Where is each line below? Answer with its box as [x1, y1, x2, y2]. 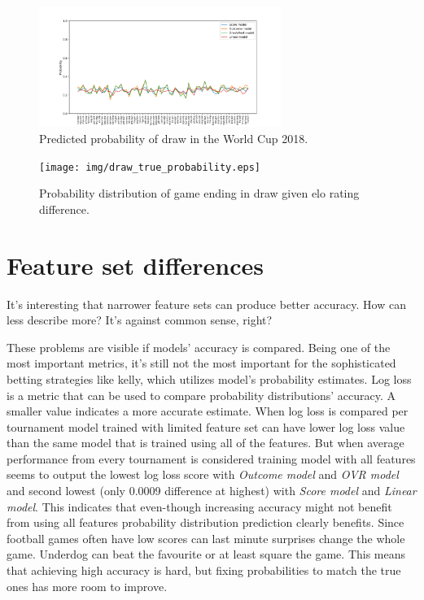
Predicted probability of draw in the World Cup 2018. [39, 129, 308, 146]
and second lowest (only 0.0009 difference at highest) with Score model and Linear [7, 482, 417, 499]
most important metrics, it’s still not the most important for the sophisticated [7, 354, 396, 372]
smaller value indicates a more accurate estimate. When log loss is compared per [7, 402, 409, 420]
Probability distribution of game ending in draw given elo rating [39, 185, 360, 202]
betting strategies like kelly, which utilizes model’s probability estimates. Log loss [7, 370, 412, 387]
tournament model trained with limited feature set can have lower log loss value [7, 418, 405, 435]
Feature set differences [7, 248, 264, 281]
